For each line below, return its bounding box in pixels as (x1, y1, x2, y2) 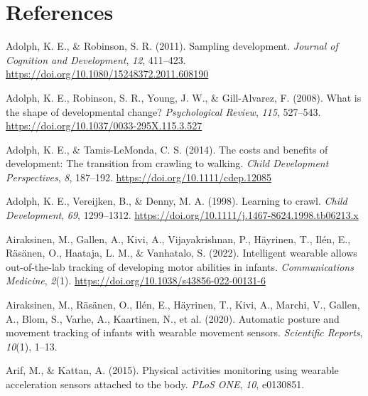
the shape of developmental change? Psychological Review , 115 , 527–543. (6, 104, 321, 119)
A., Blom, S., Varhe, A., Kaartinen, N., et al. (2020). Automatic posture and (6, 311, 340, 326)
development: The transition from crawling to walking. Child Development (6, 156, 329, 171)
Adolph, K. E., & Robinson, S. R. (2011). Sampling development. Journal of (6, 38, 338, 53)
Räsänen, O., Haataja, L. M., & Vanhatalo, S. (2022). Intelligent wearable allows (6, 245, 357, 260)
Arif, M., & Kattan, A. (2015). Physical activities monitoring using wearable (6, 363, 339, 378)
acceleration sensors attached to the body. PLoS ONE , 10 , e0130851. (6, 377, 305, 391)
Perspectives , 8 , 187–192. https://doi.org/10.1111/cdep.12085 (6, 169, 271, 184)
